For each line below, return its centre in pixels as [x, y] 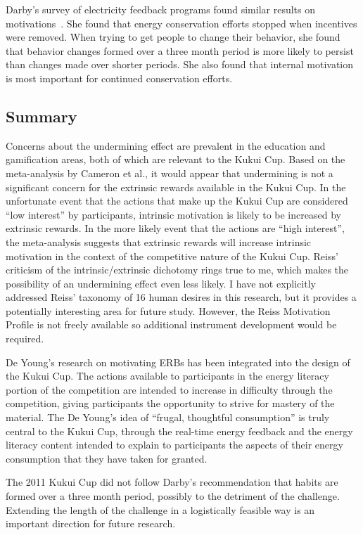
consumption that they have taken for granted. [107, 458]
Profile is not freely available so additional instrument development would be [171, 324]
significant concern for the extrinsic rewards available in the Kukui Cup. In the [176, 187]
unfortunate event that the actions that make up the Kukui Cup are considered [177, 201]
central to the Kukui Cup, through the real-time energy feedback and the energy [179, 431]
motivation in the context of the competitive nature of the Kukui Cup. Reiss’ [172, 256]
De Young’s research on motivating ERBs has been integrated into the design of [178, 362]
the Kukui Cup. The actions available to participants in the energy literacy [167, 376]
